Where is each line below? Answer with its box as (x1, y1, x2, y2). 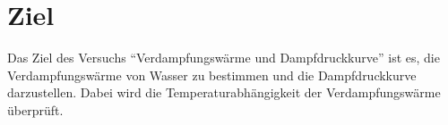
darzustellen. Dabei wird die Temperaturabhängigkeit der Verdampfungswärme (7, 83, 441, 102)
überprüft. (7, 100, 64, 119)
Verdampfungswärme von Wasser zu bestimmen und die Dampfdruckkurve (7, 65, 417, 84)
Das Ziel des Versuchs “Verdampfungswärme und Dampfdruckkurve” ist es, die (7, 48, 440, 67)
